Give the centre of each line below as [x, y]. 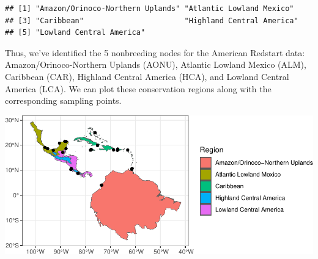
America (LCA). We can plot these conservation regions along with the [138, 88]
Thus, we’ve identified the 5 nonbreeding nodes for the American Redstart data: [155, 52]
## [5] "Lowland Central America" [75, 33]
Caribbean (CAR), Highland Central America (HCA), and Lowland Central [147, 76]
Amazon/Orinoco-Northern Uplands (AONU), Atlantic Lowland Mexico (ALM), [156, 64]
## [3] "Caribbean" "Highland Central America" [152, 20]
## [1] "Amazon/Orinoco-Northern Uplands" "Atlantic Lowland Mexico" [150, 9]
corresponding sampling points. [63, 100]
